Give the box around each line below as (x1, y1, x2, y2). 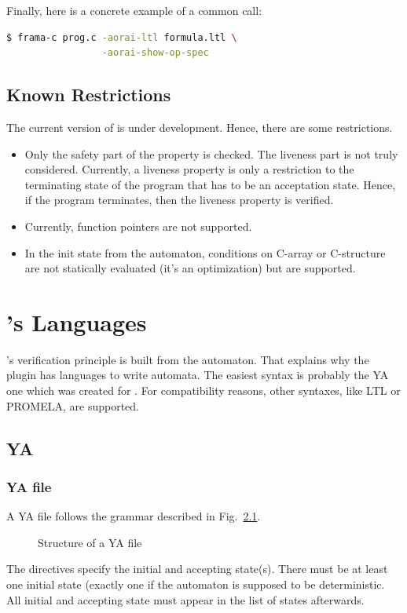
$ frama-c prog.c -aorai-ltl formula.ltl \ (6, 31, 237, 43)
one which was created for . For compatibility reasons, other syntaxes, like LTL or (6, 382, 401, 399)
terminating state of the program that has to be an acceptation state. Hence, (24, 176, 396, 192)
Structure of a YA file (38, 534, 142, 550)
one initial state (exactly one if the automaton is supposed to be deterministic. (6, 576, 385, 593)
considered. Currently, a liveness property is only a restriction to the (24, 161, 354, 177)
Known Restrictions (6, 82, 171, 107)
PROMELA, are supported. (6, 397, 139, 414)
